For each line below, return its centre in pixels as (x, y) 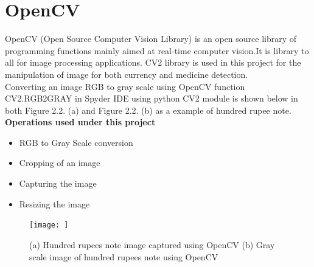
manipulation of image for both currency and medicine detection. (127, 74)
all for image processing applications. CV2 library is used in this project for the (153, 62)
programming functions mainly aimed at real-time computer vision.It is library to (157, 50)
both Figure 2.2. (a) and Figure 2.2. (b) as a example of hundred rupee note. (148, 110)
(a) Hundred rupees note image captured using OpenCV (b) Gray (152, 244)
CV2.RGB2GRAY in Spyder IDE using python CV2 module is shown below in (152, 98)
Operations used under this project (80, 122)
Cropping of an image (60, 163)
